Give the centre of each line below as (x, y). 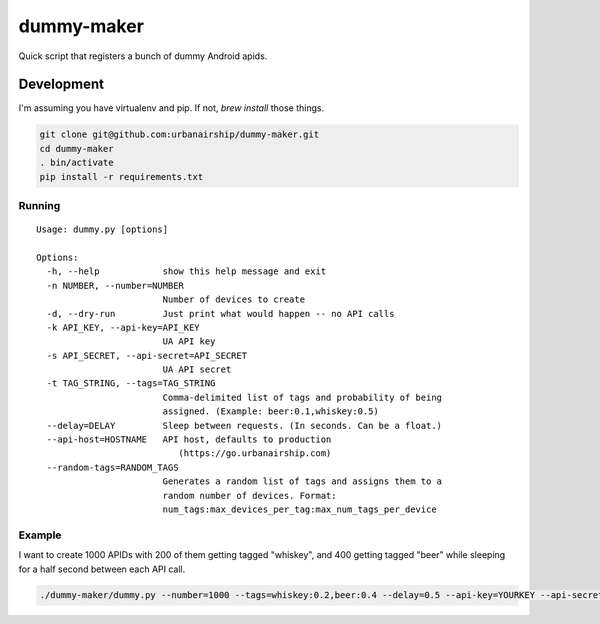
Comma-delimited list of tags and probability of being (302, 397)
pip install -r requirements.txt (121, 176)
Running (39, 205)
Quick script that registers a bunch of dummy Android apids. (143, 56)
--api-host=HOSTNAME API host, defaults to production (189, 439)
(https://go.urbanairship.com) (255, 453)
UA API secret (197, 369)
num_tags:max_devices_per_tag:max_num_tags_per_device (299, 509)
